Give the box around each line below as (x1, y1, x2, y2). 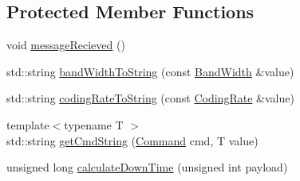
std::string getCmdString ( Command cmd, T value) (6, 132, 259, 148)
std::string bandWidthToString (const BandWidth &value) (6, 63, 294, 79)
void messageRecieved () (6, 37, 125, 53)
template (6, 116, 49, 133)
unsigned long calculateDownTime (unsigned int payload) (6, 159, 288, 175)
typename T (64, 116, 124, 133)
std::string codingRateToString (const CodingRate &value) (6, 90, 294, 106)
